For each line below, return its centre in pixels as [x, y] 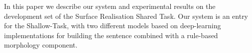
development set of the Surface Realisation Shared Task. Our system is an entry [126, 16]
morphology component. [41, 45]
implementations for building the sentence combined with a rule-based [111, 35]
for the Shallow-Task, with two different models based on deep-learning [113, 26]
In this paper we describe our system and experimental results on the [110, 6]
